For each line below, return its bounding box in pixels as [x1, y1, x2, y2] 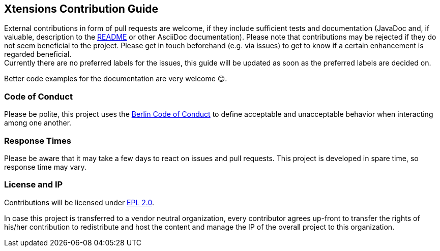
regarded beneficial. [4, 50, 72, 59]
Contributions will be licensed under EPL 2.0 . [4, 198, 155, 207]
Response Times [4, 135, 71, 146]
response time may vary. [4, 162, 86, 171]
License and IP [4, 179, 63, 190]
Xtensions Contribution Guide [4, 3, 159, 15]
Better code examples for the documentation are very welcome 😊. [4, 74, 227, 83]
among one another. [4, 118, 72, 128]
